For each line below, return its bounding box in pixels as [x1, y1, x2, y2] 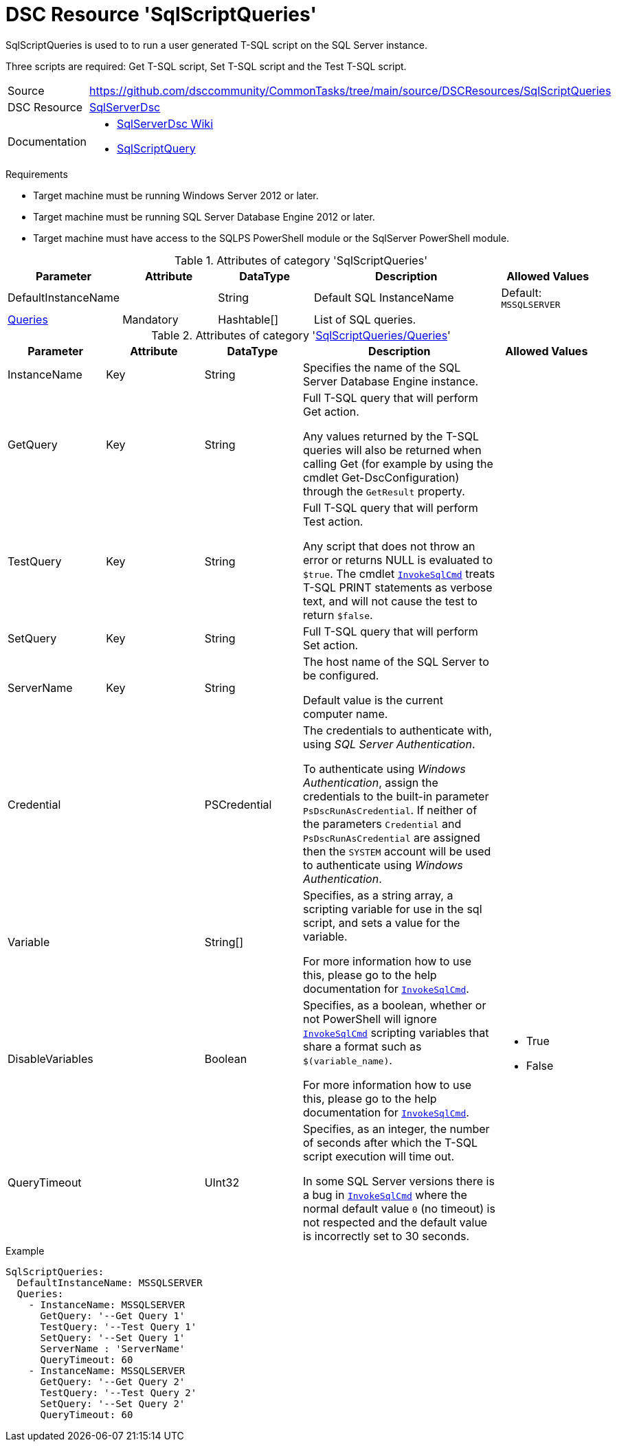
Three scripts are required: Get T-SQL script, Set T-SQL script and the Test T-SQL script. [5, 60, 407, 72]
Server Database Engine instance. [302, 374, 479, 388]
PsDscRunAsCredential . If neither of [302, 803, 478, 817]
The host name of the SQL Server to [302, 654, 489, 669]
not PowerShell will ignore [302, 1011, 437, 1026]
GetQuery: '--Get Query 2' [40, 1376, 186, 1387]
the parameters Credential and [302, 816, 462, 831]
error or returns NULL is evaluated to [302, 552, 493, 567]
